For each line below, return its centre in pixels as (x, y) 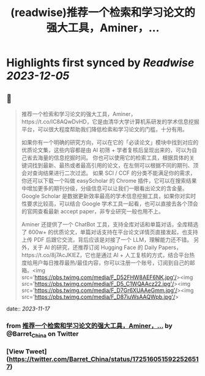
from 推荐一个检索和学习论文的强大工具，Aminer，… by (89, 326)
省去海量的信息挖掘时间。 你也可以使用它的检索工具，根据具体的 (108, 158)
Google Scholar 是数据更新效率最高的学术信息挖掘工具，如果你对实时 (109, 196)
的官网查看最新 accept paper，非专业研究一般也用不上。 (92, 211)
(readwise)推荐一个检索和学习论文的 (103, 13)
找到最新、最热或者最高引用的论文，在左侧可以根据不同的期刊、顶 (115, 165)
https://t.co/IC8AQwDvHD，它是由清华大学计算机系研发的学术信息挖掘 (110, 121)
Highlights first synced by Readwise (100, 63)
